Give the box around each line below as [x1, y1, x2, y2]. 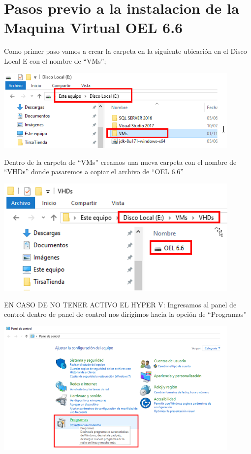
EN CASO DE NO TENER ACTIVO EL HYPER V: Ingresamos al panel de [4, 299, 237, 309]
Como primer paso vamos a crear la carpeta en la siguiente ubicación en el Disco [4, 46, 247, 56]
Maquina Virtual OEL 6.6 [4, 17, 183, 38]
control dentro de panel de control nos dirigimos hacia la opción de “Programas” [4, 309, 247, 319]
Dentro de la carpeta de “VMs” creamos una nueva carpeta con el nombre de [4, 156, 237, 167]
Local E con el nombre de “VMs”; [4, 55, 106, 66]
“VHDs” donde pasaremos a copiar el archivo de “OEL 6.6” [4, 166, 184, 177]
